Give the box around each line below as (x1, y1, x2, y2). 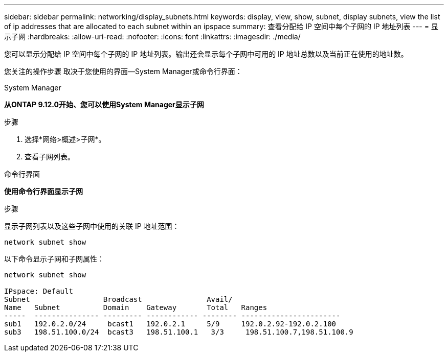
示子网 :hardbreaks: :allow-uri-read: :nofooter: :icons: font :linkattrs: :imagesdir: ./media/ (4, 32, 301, 41)
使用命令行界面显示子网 (4, 187, 83, 196)
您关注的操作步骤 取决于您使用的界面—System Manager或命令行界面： (4, 67, 242, 76)
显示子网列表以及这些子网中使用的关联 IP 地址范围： (4, 222, 180, 230)
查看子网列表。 (25, 152, 75, 161)
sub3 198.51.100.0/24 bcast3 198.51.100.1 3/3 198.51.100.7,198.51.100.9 (4, 328, 353, 336)
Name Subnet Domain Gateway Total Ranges (4, 303, 267, 312)
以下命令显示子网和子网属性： (4, 254, 104, 263)
